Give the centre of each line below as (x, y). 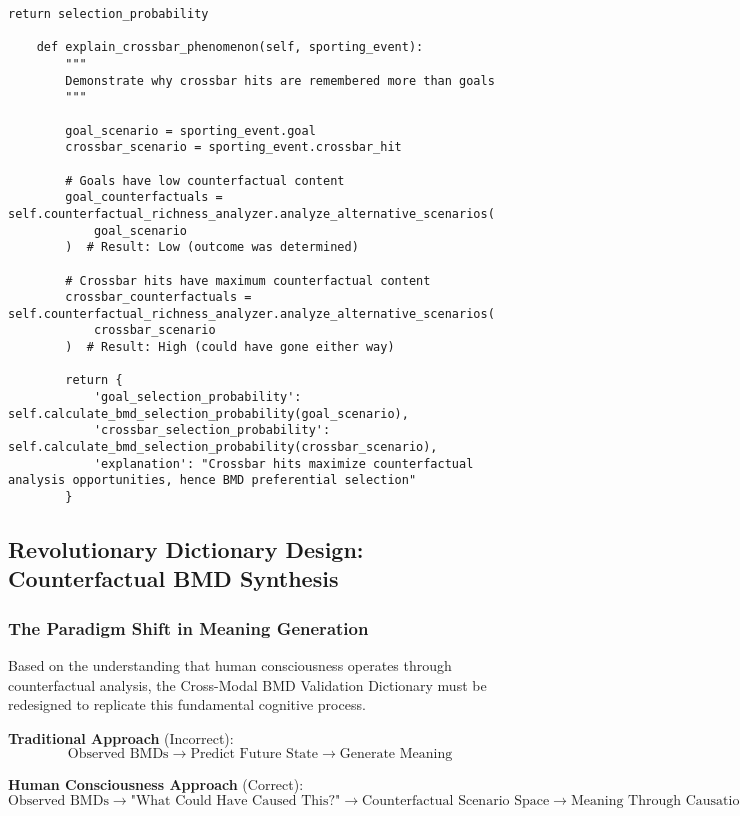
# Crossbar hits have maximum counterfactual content (248, 280)
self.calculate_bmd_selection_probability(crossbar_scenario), (223, 447)
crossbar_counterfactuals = (158, 297)
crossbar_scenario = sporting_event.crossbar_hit (233, 147)
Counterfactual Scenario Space (456, 801)
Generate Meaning (396, 754)
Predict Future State (254, 754)
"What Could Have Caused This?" (235, 801)
